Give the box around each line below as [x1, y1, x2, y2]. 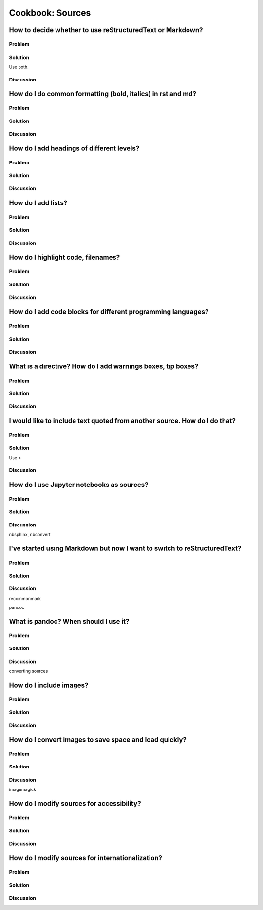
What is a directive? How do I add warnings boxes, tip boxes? [9, 362, 199, 370]
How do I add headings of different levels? [9, 144, 140, 152]
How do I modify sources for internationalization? [9, 854, 163, 862]
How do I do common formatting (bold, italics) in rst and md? [9, 90, 197, 98]
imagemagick [9, 787, 37, 792]
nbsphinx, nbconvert [9, 532, 51, 538]
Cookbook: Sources [9, 7, 91, 18]
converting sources [9, 668, 48, 674]
